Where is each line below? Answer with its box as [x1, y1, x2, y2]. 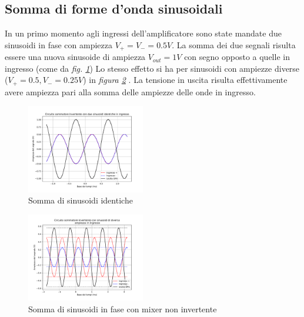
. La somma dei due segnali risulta [172, 38, 296, 51]
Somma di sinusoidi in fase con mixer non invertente [28, 302, 217, 315]
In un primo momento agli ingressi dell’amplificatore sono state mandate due [5, 27, 282, 39]
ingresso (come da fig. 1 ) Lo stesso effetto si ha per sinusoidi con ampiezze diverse [5, 62, 300, 74]
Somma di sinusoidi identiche [28, 194, 133, 206]
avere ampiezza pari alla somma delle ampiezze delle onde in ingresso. [5, 85, 256, 98]
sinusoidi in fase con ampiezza [5, 38, 112, 51]
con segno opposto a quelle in [184, 51, 290, 63]
